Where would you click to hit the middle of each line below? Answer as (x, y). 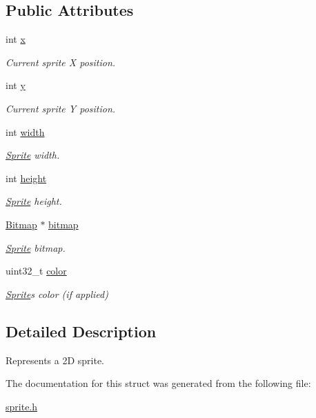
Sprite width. (33, 155)
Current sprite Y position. (61, 108)
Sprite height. (34, 201)
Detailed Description (81, 331)
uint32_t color (36, 271)
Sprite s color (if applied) (57, 293)
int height (26, 178)
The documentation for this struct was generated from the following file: (158, 383)
